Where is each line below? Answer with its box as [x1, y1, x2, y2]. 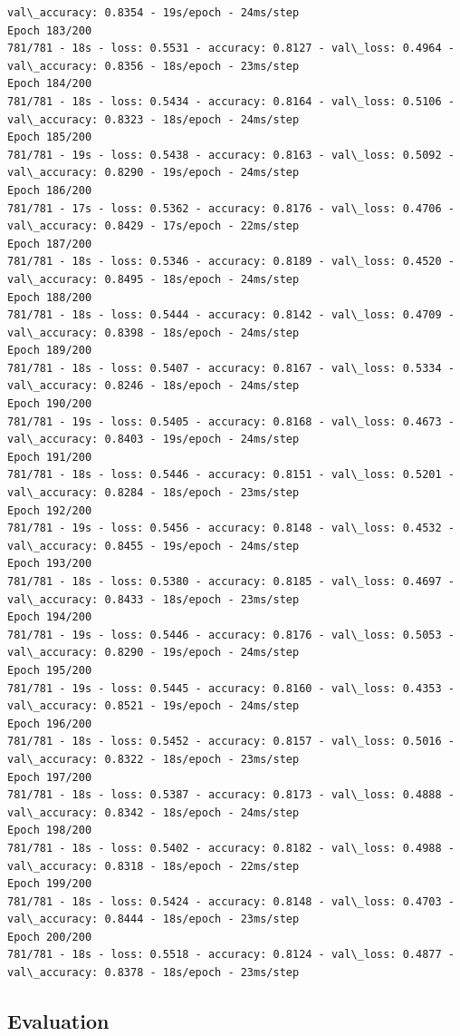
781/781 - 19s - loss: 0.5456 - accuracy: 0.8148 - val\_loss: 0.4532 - [7, 522, 455, 535]
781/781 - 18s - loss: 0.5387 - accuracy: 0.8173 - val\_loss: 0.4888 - [7, 788, 455, 802]
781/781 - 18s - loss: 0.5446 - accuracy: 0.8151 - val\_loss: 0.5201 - [7, 468, 455, 482]
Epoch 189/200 [7, 344, 92, 357]
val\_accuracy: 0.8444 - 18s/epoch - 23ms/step [7, 913, 300, 926]
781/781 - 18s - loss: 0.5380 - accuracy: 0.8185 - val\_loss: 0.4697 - [7, 575, 455, 588]
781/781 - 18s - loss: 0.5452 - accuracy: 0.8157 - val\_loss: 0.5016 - [7, 735, 455, 748]
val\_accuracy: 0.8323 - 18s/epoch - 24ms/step [7, 112, 300, 126]
